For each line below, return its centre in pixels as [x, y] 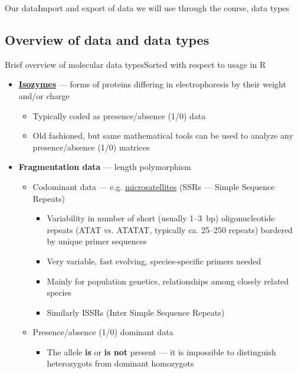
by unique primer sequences [97, 241]
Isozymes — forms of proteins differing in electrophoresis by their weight [152, 84]
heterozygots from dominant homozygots [120, 363]
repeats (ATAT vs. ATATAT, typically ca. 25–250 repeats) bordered [170, 229]
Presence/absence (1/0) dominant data [103, 332]
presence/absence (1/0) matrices [91, 147]
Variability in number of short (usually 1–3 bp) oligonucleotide [161, 218]
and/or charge [44, 95]
